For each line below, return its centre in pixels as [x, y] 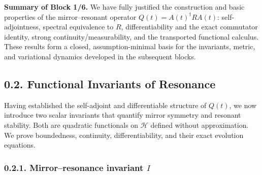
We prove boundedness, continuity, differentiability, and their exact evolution [124, 135]
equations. [20, 145]
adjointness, [22, 27]
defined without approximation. [200, 125]
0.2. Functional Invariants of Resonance [110, 83]
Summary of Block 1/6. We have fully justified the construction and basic [124, 7]
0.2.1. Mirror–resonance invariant [74, 167]
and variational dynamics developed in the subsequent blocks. [100, 56]
